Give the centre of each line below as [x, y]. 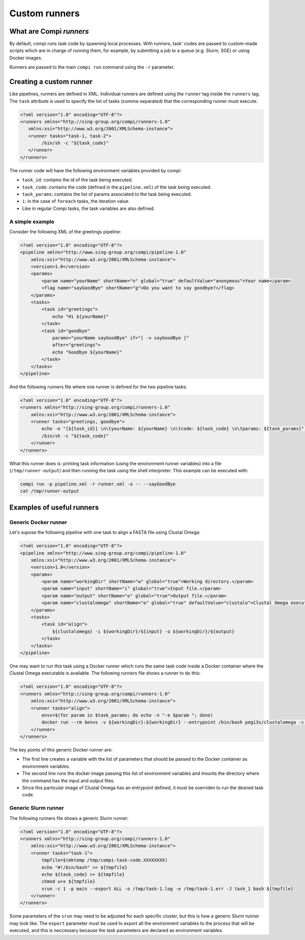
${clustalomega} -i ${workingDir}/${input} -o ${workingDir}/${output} [143, 631]
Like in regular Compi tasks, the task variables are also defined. [88, 208]
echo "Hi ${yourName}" [80, 316]
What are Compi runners [49, 31]
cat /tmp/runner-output [50, 491]
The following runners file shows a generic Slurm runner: [69, 818]
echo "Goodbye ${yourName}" [87, 352]
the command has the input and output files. [68, 781]
